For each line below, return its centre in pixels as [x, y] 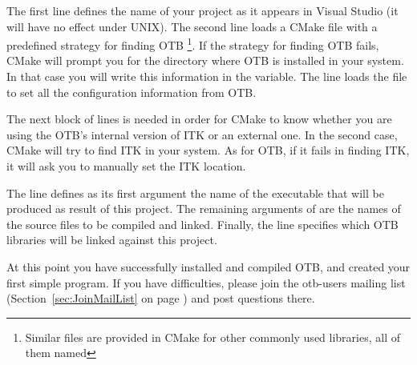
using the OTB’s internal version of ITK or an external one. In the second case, [202, 134]
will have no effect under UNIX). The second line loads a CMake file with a [192, 26]
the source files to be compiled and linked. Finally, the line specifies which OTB [202, 224]
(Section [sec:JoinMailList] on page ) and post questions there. [161, 298]
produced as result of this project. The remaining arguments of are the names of [204, 209]
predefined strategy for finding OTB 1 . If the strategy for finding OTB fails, [193, 44]
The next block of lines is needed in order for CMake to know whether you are [199, 119]
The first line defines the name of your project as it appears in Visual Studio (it [202, 10]
